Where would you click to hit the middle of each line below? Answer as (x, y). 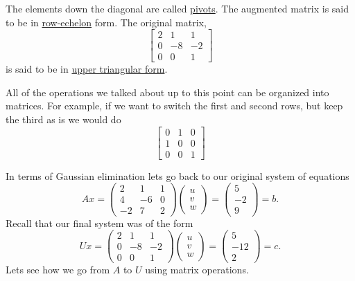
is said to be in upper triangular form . (87, 69)
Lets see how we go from (58, 270)
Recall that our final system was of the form (99, 223)
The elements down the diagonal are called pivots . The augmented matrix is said (177, 8)
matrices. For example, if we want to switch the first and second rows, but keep (174, 106)
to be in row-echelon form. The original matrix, (106, 22)
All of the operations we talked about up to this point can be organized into (167, 92)
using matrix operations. (197, 270)
